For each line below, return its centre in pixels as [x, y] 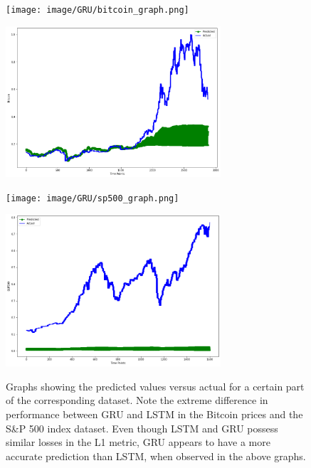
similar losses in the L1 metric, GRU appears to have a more [138, 442]
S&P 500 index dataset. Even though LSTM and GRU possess [142, 428]
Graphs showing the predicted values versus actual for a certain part [155, 386]
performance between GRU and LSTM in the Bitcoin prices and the [154, 414]
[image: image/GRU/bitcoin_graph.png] [97, 10]
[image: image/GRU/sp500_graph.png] [93, 198]
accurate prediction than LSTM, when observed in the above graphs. [156, 456]
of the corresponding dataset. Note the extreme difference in [137, 400]
